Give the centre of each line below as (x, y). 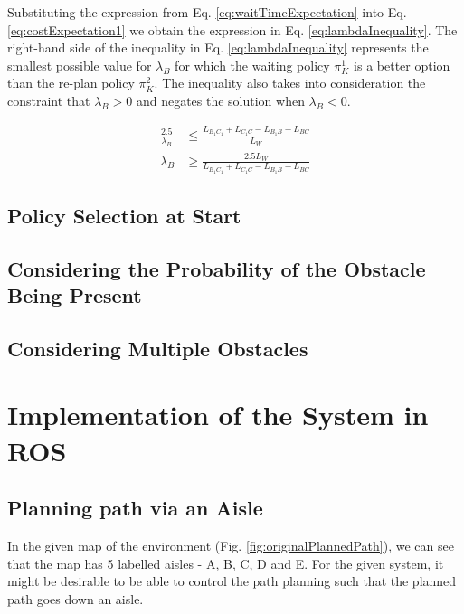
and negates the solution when (220, 100)
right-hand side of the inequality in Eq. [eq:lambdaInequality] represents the (218, 47)
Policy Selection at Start (124, 215)
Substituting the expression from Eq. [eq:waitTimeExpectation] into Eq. (207, 12)
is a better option (402, 65)
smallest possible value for (80, 65)
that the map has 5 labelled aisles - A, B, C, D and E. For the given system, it (226, 563)
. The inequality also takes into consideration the (290, 83)
